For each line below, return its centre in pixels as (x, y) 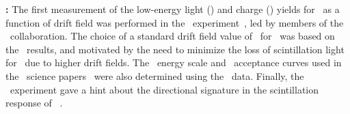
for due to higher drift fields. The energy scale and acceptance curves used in (174, 62)
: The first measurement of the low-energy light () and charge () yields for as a (173, 9)
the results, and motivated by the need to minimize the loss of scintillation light (175, 49)
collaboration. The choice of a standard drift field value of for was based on (172, 36)
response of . (34, 103)
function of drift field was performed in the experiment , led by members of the (175, 22)
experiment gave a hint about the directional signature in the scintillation (164, 89)
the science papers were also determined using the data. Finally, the (155, 75)
